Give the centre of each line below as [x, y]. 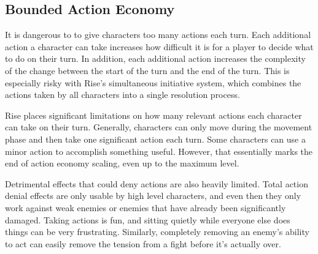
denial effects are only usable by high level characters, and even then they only [153, 196]
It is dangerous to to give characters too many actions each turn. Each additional [158, 35]
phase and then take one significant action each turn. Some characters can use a [155, 139]
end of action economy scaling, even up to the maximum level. [122, 163]
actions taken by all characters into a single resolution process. [122, 95]
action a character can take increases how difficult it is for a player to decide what [159, 46]
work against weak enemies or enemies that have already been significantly [145, 207]
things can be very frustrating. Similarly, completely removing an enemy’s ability [157, 232]
